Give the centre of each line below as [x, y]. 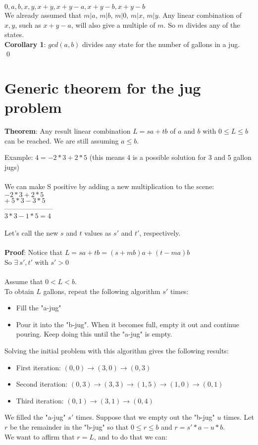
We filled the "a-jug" [35, 417]
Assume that [24, 281]
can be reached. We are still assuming [62, 140]
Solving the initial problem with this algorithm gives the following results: [117, 350]
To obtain [19, 291]
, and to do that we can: [130, 436]
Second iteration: [42, 384]
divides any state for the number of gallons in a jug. [161, 44]
